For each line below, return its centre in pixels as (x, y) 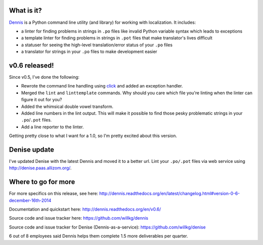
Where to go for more (42, 182)
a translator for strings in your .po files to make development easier (89, 52)
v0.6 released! (31, 65)
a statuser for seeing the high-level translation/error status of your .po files (97, 45)
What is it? (26, 10)
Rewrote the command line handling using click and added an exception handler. (102, 86)
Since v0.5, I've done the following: (44, 77)
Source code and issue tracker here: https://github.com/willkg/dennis (79, 218)
